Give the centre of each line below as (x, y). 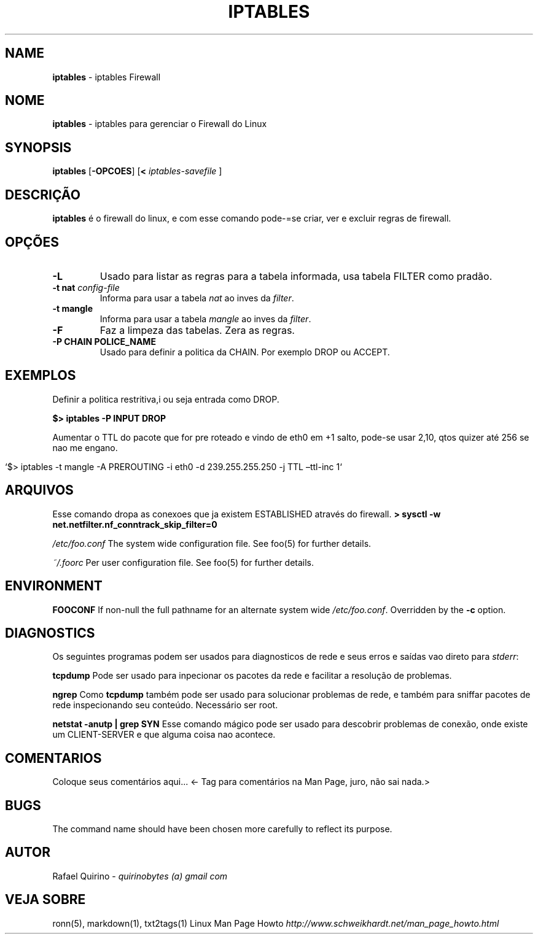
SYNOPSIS (38, 147)
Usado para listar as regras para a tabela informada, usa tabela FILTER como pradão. (296, 276)
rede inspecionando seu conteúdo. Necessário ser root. (165, 705)
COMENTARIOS (53, 758)
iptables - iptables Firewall (107, 77)
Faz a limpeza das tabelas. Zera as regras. (197, 330)
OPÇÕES (32, 242)
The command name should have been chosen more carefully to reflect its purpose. (222, 829)
